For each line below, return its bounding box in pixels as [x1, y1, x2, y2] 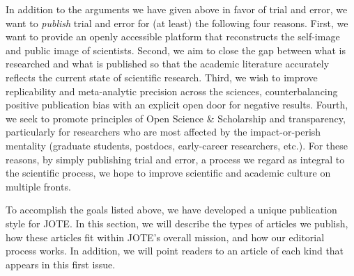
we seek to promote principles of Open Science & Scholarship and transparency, [6, 111, 346, 125]
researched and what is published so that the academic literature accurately [6, 56, 330, 71]
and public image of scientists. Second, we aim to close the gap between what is [6, 42, 346, 57]
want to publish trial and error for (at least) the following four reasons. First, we [6, 15, 348, 30]
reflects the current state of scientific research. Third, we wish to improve [6, 70, 318, 84]
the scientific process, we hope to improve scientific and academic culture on [6, 165, 331, 180]
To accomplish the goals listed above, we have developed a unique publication [6, 202, 337, 217]
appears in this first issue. [6, 257, 116, 271]
